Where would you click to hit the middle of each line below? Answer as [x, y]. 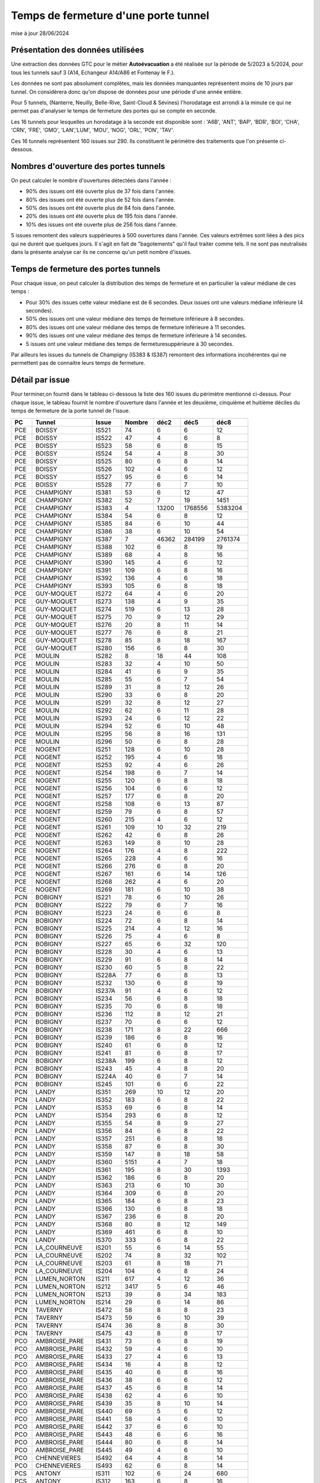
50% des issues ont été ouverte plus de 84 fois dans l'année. [101, 208]
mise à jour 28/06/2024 [40, 33]
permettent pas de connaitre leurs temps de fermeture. [78, 363]
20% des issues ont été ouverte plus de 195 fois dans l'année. [102, 216]
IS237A [105, 991]
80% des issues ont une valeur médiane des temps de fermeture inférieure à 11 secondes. [136, 327]
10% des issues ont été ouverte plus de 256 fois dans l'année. [102, 224]
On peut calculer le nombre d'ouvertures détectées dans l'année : [91, 180]
